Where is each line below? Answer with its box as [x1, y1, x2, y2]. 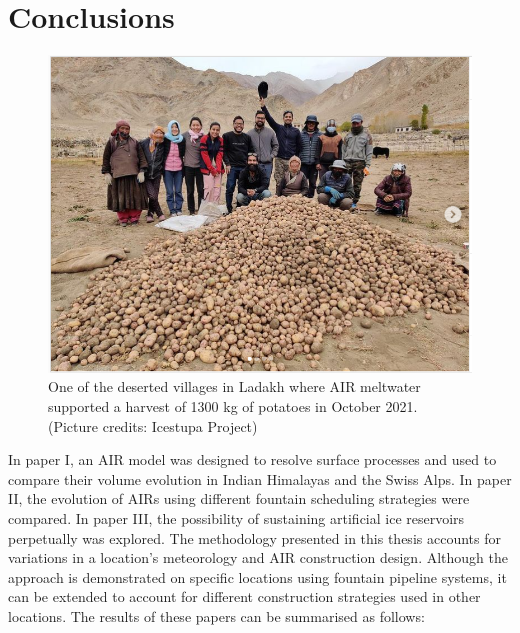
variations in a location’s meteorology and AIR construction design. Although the [8, 547, 508, 568]
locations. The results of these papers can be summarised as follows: [8, 605, 425, 626]
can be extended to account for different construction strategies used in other [8, 586, 481, 607]
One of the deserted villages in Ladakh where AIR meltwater [48, 376, 421, 397]
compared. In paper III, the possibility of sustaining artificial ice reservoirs [8, 508, 465, 528]
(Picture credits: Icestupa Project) [48, 415, 258, 436]
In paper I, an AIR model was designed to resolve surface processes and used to [8, 449, 497, 470]
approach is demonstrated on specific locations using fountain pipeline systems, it [8, 566, 507, 587]
